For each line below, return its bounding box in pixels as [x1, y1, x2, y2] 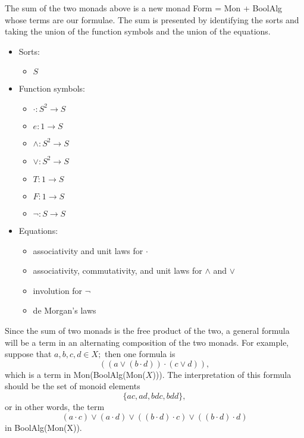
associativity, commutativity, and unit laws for [33, 264, 202, 277]
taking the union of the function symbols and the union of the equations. [5, 25, 271, 37]
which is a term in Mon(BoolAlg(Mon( [5, 368, 146, 380]
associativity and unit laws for [33, 244, 143, 256]
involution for [33, 284, 83, 296]
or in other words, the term [5, 400, 105, 412]
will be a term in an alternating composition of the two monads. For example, [5, 336, 289, 348]
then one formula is [105, 348, 175, 360]
